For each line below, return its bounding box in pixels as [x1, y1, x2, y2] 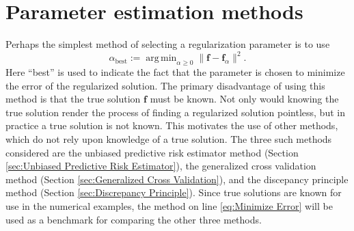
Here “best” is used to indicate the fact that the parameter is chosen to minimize [5, 65, 345, 79]
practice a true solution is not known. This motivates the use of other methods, [5, 118, 338, 133]
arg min [146, 53, 177, 64]
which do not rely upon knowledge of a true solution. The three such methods [5, 131, 332, 146]
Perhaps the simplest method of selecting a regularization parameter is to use [5, 37, 330, 51]
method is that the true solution [5, 92, 141, 106]
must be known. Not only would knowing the [150, 92, 339, 106]
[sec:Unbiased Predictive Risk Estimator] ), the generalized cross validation [5, 159, 316, 173]
